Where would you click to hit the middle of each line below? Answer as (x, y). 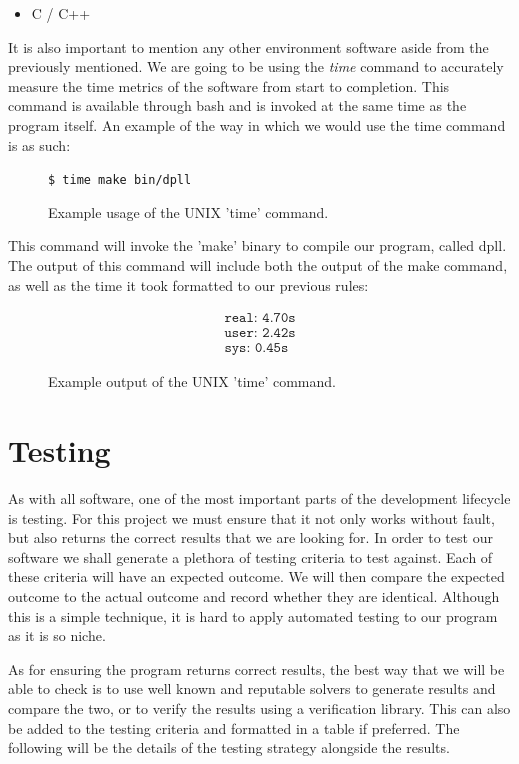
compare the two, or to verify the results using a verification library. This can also (259, 707)
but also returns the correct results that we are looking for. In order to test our (250, 537)
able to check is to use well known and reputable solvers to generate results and (252, 688)
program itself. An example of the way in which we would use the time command (257, 124)
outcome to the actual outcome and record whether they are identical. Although (254, 595)
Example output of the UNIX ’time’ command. (192, 381)
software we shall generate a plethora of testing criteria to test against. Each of (250, 556)
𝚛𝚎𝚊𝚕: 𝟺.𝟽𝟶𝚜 (260, 318)
